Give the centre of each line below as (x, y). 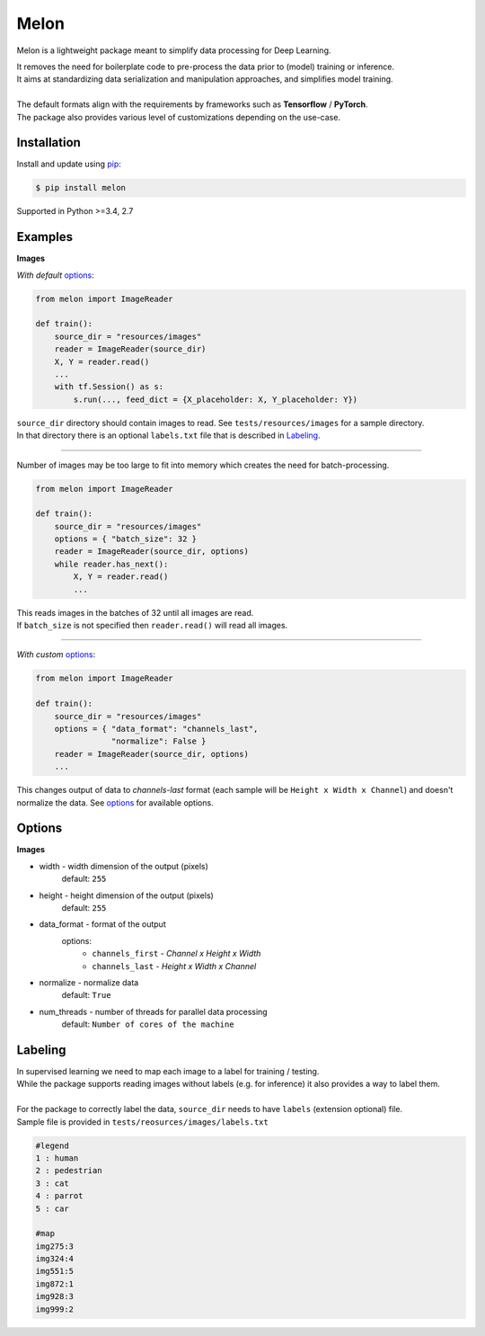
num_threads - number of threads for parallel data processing (154, 1011)
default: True (86, 995)
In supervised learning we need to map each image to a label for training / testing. (168, 1072)
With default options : (55, 275)
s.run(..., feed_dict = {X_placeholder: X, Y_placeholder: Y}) (216, 399)
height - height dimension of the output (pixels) (127, 895)
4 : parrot (59, 1196)
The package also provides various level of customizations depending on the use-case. (179, 117)
